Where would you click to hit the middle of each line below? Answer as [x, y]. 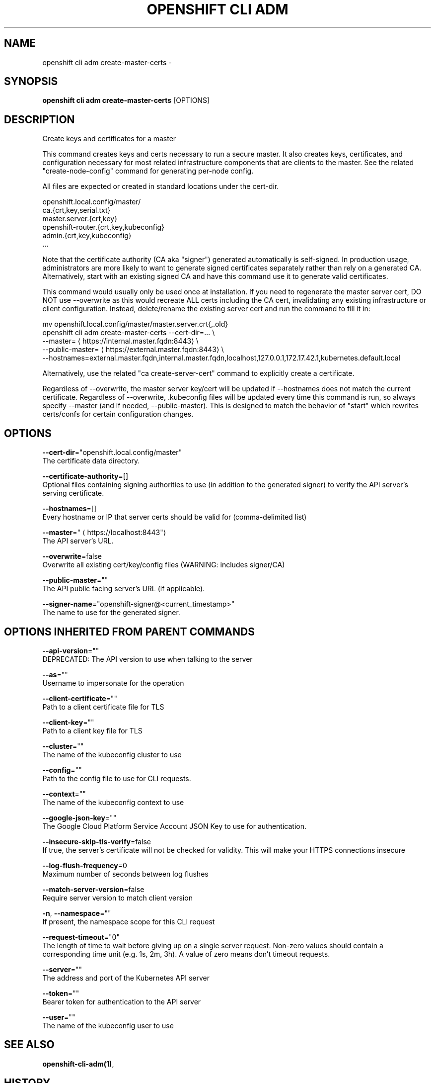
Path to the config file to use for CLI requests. [117, 778]
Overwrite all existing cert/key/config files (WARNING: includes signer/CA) [164, 565]
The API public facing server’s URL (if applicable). [124, 589]
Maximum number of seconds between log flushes [125, 874]
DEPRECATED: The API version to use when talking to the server [147, 659]
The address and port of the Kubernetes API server [126, 978]
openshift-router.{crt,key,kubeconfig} [103, 227]
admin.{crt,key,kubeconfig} [87, 236]
